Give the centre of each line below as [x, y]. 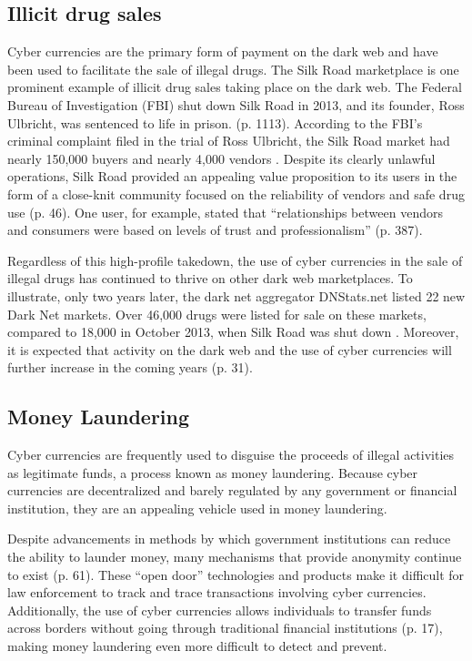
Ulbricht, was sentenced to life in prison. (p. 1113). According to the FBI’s [215, 122]
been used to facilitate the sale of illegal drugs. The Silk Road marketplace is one [233, 69]
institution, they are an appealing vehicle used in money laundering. [197, 508]
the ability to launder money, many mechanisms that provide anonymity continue [235, 557]
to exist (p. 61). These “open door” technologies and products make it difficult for [236, 574]
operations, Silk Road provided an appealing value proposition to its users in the [232, 176]
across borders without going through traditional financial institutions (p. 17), [225, 628]
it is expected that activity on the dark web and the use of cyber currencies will [230, 349]
